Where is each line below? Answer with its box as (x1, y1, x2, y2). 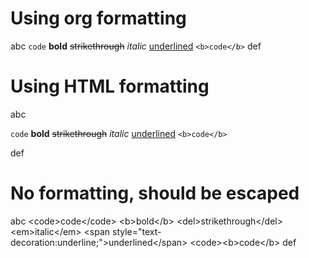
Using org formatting (10, 7, 187, 30)
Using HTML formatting (10, 75, 210, 98)
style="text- (111, 225, 162, 237)
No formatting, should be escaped (10, 182, 300, 205)
